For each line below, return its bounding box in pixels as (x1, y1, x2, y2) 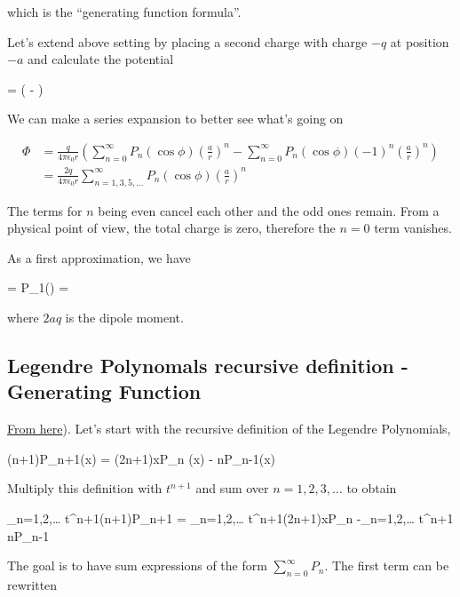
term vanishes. (374, 219, 452, 237)
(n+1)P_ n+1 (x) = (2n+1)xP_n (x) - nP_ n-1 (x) (7, 449, 276, 467)
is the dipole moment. (65, 307, 184, 326)
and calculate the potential (27, 50, 174, 68)
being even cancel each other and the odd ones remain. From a (98, 201, 440, 219)
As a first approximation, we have (7, 248, 191, 267)
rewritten (7, 575, 58, 593)
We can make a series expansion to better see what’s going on (7, 109, 344, 128)
